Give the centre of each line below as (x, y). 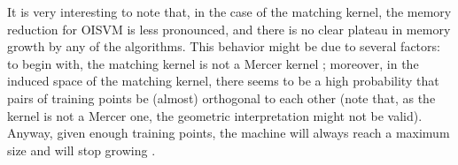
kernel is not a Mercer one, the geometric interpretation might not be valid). (215, 115)
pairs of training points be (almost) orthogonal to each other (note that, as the (221, 97)
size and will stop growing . (82, 150)
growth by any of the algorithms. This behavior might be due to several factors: (224, 46)
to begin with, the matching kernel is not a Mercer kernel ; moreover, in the (213, 63)
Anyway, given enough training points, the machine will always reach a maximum (229, 133)
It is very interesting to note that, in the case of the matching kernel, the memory (229, 11)
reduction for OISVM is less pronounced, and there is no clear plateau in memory (229, 29)
